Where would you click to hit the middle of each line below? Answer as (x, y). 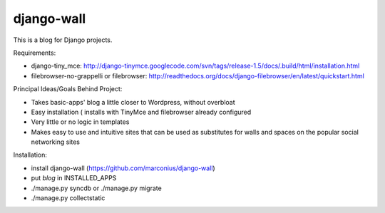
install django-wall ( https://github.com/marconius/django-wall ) (123, 168)
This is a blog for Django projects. (63, 40)
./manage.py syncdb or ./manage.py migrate (96, 188)
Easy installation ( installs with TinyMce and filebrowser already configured (141, 112)
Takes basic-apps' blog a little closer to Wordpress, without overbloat (133, 102)
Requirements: (35, 53)
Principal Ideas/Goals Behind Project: (68, 89)
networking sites (55, 142)
